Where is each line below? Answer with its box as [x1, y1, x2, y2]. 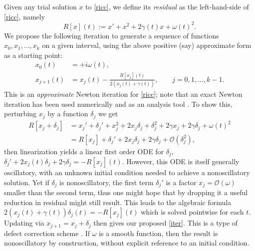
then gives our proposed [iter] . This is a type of [93, 218, 238, 228]
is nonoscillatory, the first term [59, 177, 154, 187]
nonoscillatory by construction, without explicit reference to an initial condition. [4, 238, 250, 248]
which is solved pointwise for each [141, 207, 244, 217]
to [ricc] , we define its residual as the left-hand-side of [85, 1, 249, 11]
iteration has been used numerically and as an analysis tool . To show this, [4, 98, 233, 109]
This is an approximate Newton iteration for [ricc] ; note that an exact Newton [4, 89, 243, 99]
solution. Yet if [4, 177, 49, 187]
